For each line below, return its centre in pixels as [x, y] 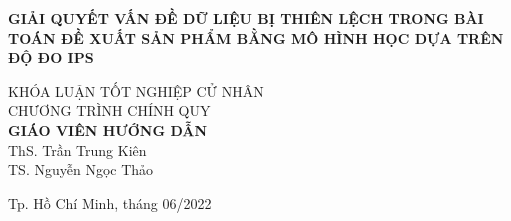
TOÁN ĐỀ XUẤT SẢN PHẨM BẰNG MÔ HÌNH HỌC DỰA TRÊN [256, 37]
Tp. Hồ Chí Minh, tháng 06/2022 [110, 202]
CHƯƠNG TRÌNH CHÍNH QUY [109, 110]
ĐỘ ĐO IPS [51, 57]
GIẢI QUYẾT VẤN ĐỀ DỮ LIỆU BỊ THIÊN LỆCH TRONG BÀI [246, 18]
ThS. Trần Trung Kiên [77, 149]
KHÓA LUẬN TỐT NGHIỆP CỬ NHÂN [136, 90]
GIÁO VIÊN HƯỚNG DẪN [108, 129]
